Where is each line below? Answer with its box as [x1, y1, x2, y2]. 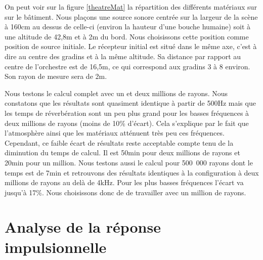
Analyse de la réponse [5, 216, 161, 237]
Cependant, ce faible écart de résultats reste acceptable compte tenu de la [5, 137, 234, 148]
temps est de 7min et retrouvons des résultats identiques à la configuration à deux [5, 167, 259, 178]
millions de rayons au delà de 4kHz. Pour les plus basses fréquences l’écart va [5, 177, 244, 188]
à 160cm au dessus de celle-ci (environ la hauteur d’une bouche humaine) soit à [5, 21, 251, 32]
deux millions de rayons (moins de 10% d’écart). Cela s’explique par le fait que [5, 117, 249, 128]
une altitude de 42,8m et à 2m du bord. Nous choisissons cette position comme [5, 31, 249, 41]
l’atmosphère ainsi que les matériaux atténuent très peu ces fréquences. [5, 127, 225, 138]
